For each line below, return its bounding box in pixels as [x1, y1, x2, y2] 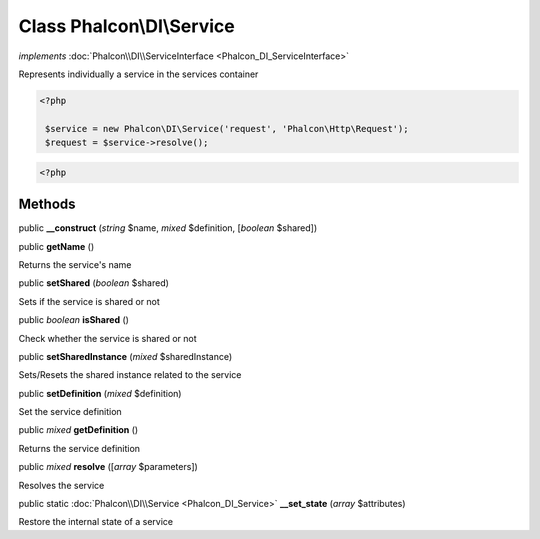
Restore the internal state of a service [18, 516, 174, 528]
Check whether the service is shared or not [18, 332, 197, 344]
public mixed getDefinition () [18, 424, 139, 436]
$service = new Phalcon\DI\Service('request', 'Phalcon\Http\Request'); [45, 123, 409, 134]
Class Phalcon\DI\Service [18, 15, 235, 37]
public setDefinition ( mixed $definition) [18, 387, 182, 399]
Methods [18, 196, 76, 213]
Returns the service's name [18, 258, 132, 270]
